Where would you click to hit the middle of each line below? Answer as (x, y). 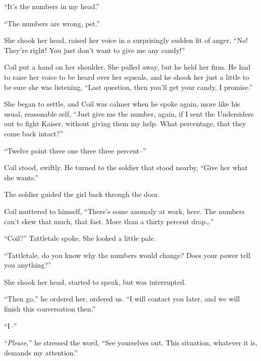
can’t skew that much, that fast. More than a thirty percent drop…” (109, 221)
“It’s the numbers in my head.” (52, 6)
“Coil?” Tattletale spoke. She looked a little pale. (80, 238)
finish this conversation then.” (50, 309)
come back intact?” (34, 133)
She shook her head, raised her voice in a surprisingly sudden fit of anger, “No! (126, 40)
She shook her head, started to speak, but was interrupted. (95, 281)
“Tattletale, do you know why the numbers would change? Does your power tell (127, 255)
